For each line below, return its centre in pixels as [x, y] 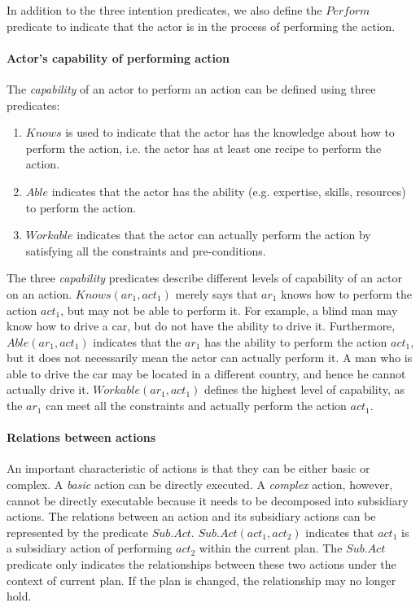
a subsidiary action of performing [90, 548]
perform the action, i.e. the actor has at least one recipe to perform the [203, 148]
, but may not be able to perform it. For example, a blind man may [229, 310]
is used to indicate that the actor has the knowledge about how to [230, 132]
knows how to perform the [346, 293]
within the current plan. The [271, 548]
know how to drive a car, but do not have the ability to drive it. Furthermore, [201, 326]
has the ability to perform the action [296, 341]
